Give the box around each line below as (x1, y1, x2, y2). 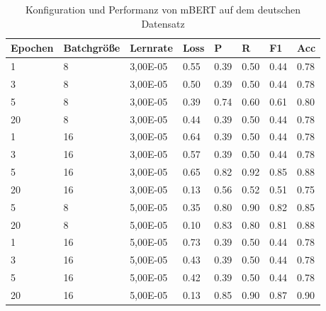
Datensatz (141, 16, 185, 30)
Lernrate (130, 40, 173, 55)
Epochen (11, 40, 54, 55)
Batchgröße (63, 40, 120, 55)
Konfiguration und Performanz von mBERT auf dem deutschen (26, 2, 301, 16)
